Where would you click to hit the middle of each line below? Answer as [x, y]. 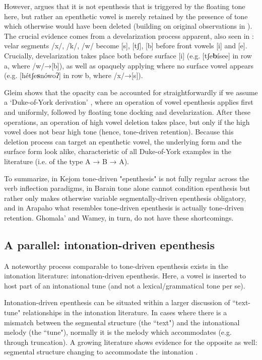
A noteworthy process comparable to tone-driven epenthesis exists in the [116, 266]
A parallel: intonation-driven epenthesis [110, 244]
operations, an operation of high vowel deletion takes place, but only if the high [127, 122]
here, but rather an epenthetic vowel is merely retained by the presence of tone [126, 16]
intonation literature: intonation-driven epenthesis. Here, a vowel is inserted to [125, 276]
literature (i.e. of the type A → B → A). [67, 161]
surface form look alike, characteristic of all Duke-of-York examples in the [118, 151]
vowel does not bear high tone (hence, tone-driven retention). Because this [119, 132]
